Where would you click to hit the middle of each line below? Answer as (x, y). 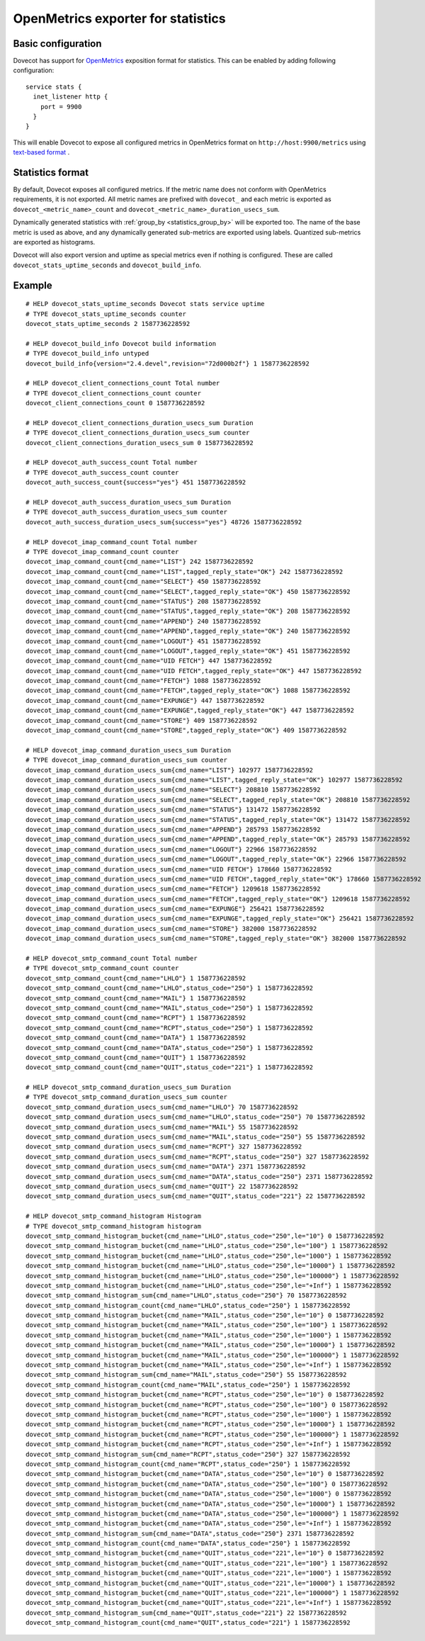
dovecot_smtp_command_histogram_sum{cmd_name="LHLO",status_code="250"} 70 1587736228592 (186, 1296)
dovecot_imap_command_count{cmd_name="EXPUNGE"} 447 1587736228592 (145, 700)
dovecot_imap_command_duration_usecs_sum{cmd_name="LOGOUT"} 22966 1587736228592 (171, 849)
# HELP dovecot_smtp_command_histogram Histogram (114, 1216)
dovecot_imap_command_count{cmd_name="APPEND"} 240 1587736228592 (143, 621)
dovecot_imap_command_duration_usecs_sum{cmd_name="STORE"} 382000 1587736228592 (171, 929)
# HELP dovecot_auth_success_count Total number (112, 463)
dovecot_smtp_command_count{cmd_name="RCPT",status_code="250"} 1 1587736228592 (170, 1028)
